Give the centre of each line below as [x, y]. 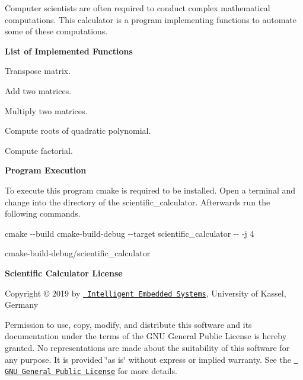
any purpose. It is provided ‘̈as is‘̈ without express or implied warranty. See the [148, 359]
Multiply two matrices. [46, 110]
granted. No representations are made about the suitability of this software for [147, 347]
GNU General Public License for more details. [91, 371]
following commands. [43, 213]
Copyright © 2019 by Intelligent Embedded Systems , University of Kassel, [146, 293]
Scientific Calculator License [64, 273]
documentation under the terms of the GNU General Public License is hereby [146, 336]
